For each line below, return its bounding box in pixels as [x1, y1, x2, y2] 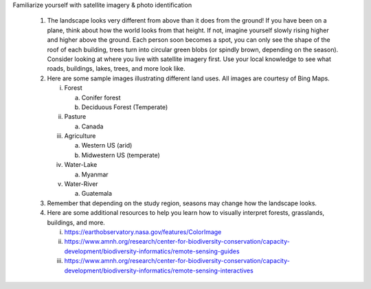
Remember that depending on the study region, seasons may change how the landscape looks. [47, 199, 317, 207]
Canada [81, 122, 104, 130]
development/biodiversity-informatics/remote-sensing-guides [64, 247, 240, 255]
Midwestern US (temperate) [81, 151, 161, 159]
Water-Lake [64, 161, 98, 169]
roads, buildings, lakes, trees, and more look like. [47, 65, 185, 73]
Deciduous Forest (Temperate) [81, 103, 168, 111]
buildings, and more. [47, 218, 106, 227]
